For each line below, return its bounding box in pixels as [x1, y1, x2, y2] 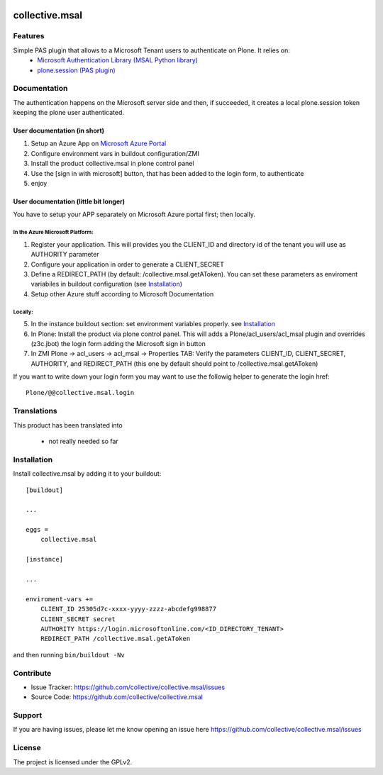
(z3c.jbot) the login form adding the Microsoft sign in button [30, 339, 206, 347]
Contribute [13, 668, 52, 678]
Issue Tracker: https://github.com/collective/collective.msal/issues [30, 683, 226, 691]
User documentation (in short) [13, 126, 105, 135]
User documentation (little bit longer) [13, 197, 126, 206]
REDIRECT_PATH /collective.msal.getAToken [40, 635, 191, 643]
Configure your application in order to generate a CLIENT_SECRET [30, 260, 225, 269]
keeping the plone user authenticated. [13, 108, 124, 117]
